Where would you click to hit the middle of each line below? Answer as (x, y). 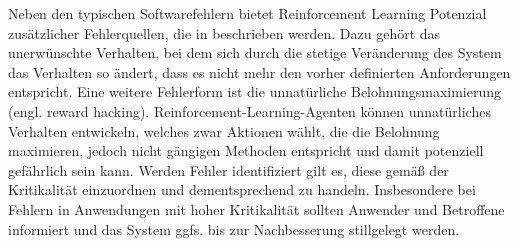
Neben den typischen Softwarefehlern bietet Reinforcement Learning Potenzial (247, 13)
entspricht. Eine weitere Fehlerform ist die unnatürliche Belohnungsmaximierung (255, 91)
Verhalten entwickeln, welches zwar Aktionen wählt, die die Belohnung (224, 130)
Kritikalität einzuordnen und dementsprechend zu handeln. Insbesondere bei (242, 189)
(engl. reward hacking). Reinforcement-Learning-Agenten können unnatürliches (249, 110)
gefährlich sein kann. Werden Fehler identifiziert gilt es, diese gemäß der (228, 169)
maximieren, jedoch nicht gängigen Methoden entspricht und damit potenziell (246, 150)
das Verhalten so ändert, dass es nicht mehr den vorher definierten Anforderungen (259, 71)
